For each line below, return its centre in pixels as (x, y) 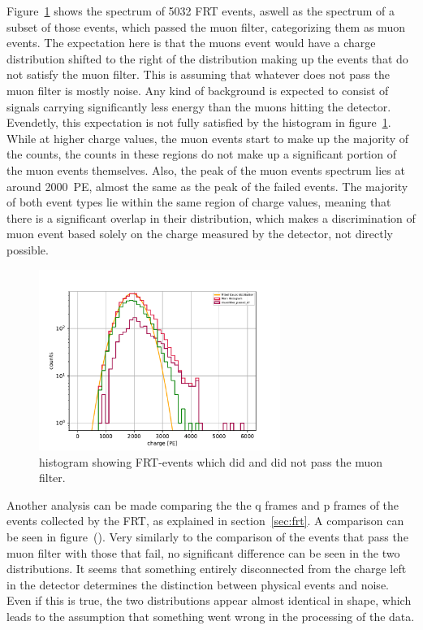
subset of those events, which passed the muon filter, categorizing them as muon (206, 26)
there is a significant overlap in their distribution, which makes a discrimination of (211, 217)
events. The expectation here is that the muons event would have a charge (191, 43)
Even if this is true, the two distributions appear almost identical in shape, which (209, 600)
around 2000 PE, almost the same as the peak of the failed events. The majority (207, 186)
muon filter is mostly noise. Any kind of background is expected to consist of (198, 90)
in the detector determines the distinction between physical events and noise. (198, 584)
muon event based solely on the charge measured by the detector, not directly (200, 234)
